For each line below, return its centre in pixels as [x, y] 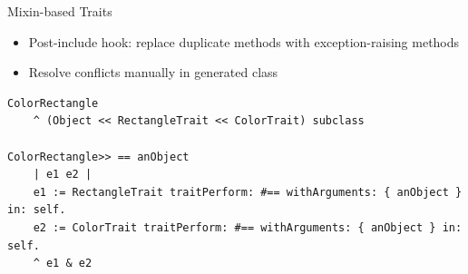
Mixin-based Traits [60, 11]
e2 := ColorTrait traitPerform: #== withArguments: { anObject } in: [248, 227]
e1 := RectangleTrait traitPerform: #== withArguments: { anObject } [248, 192]
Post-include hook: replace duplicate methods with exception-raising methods [244, 41]
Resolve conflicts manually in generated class [153, 72]
